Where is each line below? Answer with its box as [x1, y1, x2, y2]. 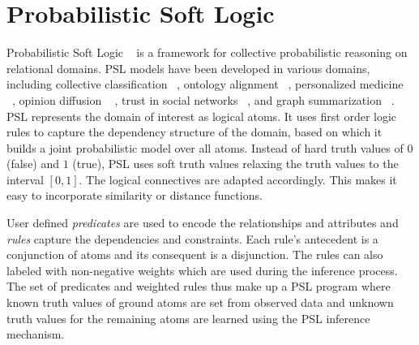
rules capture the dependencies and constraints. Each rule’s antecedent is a [6, 230, 378, 247]
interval [6, 170, 44, 188]
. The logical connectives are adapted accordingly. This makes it [79, 170, 397, 188]
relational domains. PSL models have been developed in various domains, [6, 59, 370, 76]
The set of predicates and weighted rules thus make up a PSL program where [6, 278, 391, 295]
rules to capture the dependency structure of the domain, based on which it [6, 123, 383, 140]
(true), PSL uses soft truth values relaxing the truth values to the [72, 155, 399, 172]
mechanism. [6, 326, 65, 343]
